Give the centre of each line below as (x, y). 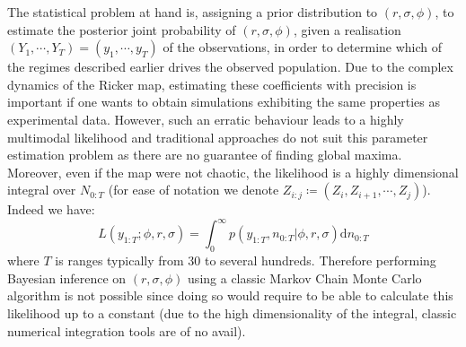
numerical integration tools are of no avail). (127, 330)
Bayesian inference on (67, 278)
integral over (42, 190)
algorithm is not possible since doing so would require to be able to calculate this (230, 295)
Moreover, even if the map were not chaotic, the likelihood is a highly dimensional (233, 172)
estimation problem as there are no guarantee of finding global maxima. (205, 155)
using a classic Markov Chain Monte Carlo (305, 278)
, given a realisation (347, 29)
